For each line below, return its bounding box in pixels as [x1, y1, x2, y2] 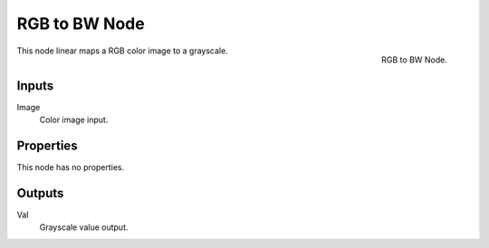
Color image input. [39, 114, 109, 126]
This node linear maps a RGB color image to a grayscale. [16, 45, 228, 56]
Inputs [16, 78, 54, 93]
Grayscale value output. [39, 222, 129, 233]
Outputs [16, 186, 64, 201]
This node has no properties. [16, 161, 125, 172]
